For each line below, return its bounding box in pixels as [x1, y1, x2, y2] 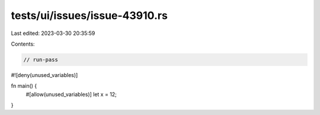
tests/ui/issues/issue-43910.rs [11, 9, 168, 22]
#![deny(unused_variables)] [11, 71, 78, 78]
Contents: [11, 40, 35, 47]
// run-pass [23, 56, 59, 63]
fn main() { [11, 82, 37, 90]
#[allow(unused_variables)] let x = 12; [25, 91, 117, 98]
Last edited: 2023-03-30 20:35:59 [11, 30, 95, 37]
